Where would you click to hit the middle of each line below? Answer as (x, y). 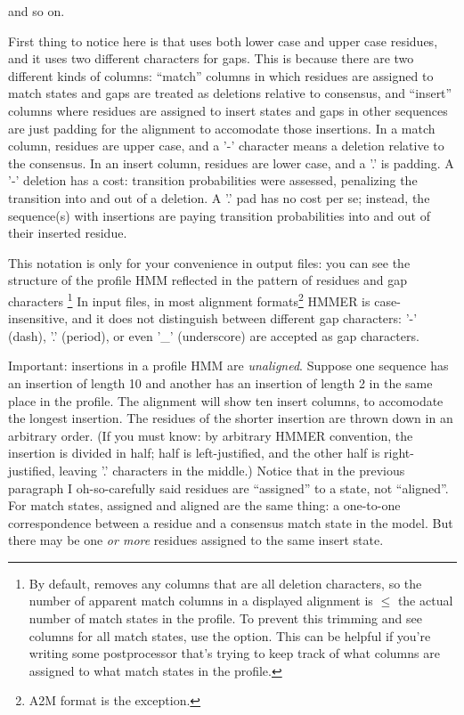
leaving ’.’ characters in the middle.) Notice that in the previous (232, 470)
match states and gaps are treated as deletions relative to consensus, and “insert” (230, 93)
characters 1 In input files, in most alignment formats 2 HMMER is (189, 299)
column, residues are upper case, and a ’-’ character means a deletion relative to (226, 146)
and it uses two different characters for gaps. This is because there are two (211, 58)
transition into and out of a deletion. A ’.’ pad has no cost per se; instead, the (219, 197)
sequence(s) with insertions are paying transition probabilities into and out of (219, 215)
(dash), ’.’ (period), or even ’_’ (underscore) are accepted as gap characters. (214, 335)
